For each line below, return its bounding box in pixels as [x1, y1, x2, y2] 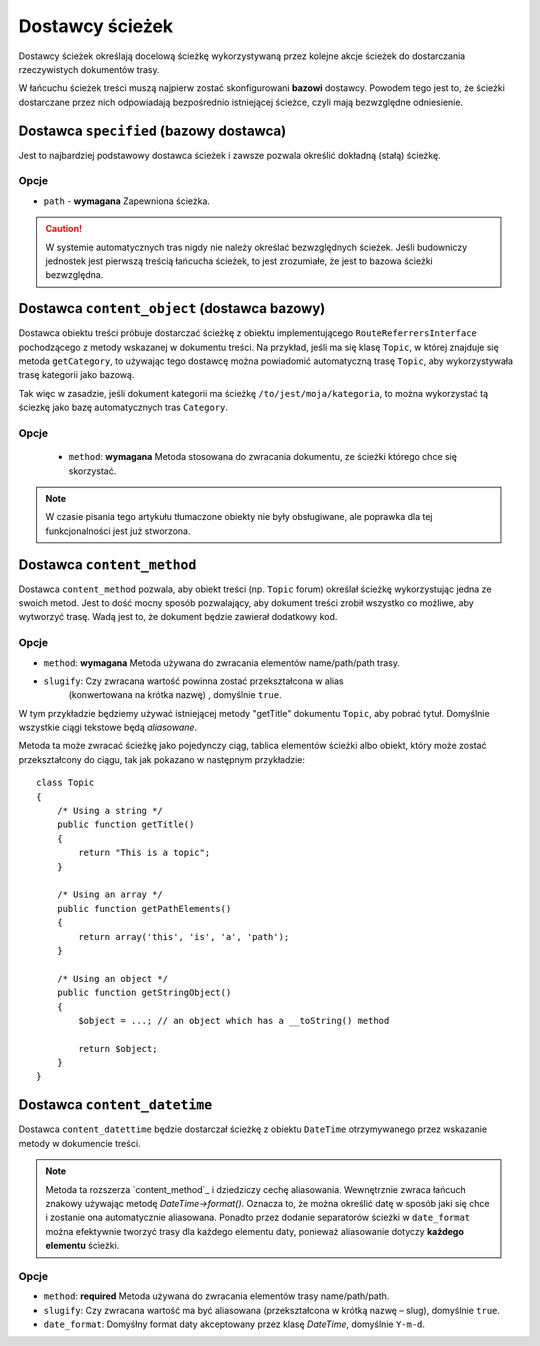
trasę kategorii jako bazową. [18, 369, 135, 381]
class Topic [36, 777, 95, 789]
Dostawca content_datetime [18, 1096, 213, 1114]
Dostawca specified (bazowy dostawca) [18, 122, 287, 139]
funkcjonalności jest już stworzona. [45, 525, 191, 537]
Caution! [45, 223, 83, 235]
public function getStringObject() [56, 987, 232, 999]
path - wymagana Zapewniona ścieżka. [43, 195, 210, 207]
